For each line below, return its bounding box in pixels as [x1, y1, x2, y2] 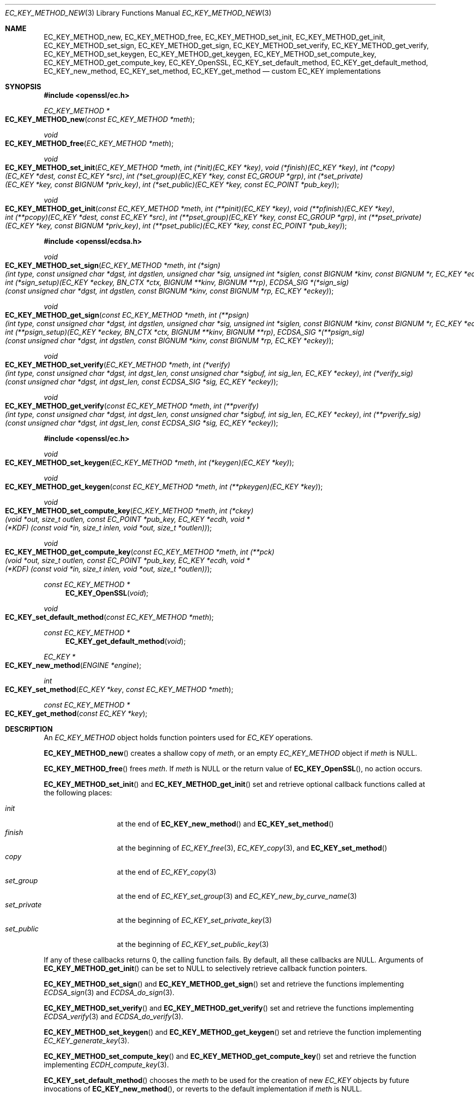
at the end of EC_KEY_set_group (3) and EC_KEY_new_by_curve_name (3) [117, 892, 357, 900]
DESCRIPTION [5, 725, 53, 733]
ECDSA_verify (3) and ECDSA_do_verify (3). [44, 1012, 183, 1021]
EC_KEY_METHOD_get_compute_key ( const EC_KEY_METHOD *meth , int [5, 547, 249, 556]
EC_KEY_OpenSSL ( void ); [65, 589, 149, 597]
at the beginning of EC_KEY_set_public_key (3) [117, 940, 269, 948]
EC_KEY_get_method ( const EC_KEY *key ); [5, 709, 148, 718]
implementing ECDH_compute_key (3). [44, 1060, 169, 1069]
